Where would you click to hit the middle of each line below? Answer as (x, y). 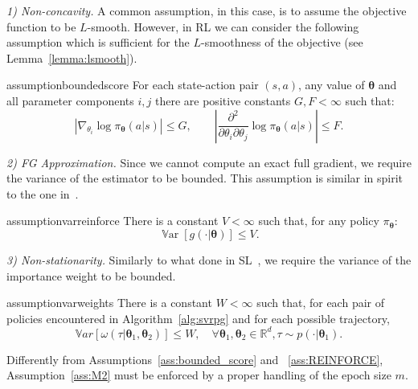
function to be (41, 26)
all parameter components (70, 100)
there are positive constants (223, 100)
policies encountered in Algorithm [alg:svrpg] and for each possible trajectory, (198, 318)
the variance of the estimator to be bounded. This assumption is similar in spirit (205, 178)
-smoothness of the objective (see (282, 42)
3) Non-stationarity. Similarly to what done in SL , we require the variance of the (209, 259)
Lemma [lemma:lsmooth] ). (72, 57)
